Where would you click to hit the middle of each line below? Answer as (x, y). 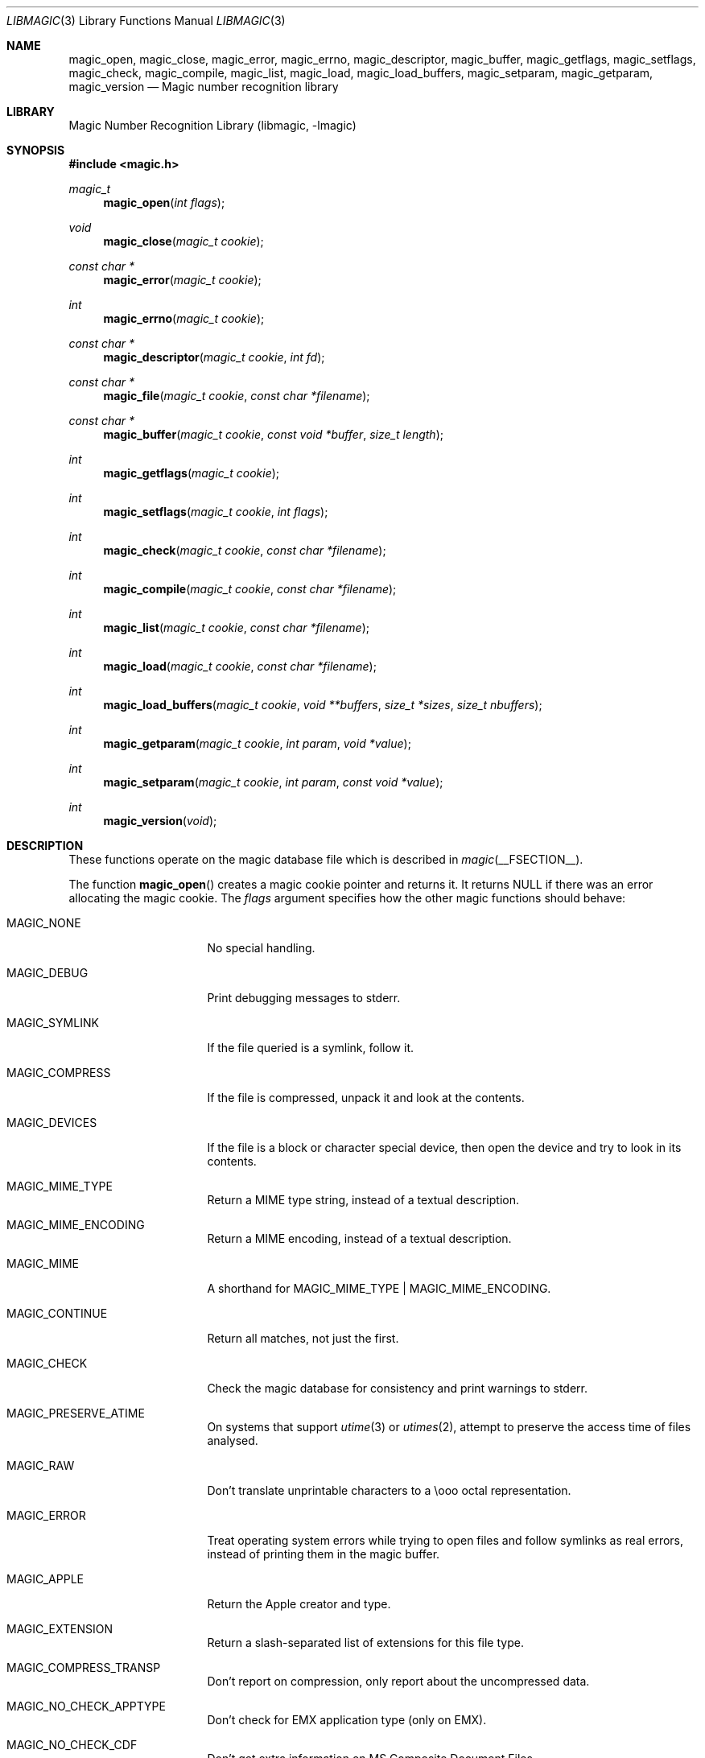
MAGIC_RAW (41, 1465)
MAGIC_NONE (44, 923)
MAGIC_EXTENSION (60, 1629)
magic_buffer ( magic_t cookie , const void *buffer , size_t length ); (273, 434)
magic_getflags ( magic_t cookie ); (192, 473)
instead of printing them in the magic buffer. (324, 1554)
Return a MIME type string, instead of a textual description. (363, 1200)
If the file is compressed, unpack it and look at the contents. (366, 1098)
